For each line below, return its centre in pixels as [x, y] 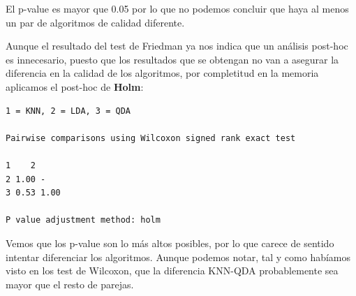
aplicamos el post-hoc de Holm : [75, 86]
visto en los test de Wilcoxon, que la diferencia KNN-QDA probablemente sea [172, 271]
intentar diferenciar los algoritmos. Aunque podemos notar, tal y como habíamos [178, 257]
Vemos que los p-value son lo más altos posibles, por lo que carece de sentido [170, 243]
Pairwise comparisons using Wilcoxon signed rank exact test [151, 138]
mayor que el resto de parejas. [70, 284]
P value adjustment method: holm [83, 220]
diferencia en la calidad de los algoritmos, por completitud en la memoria [162, 73]
